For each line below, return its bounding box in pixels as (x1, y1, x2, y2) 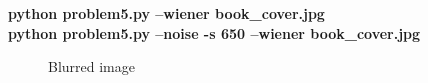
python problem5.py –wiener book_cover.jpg (8, 3, 325, 23)
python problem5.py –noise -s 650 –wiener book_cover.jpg (8, 22, 421, 43)
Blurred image (48, 56, 135, 77)
